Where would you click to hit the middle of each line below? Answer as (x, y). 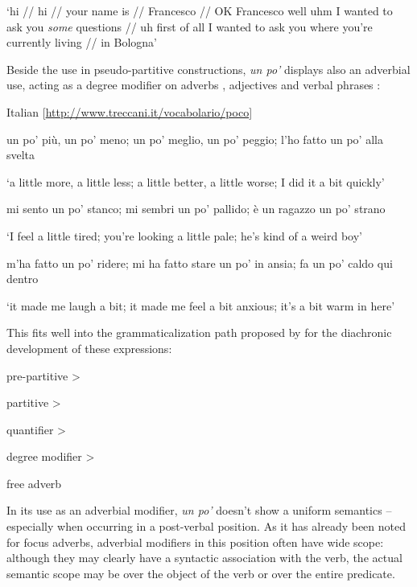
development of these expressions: (89, 348)
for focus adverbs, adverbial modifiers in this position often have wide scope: (195, 542)
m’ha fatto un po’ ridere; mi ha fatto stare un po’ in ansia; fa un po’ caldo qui (200, 263)
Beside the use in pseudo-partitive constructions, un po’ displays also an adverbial (208, 69)
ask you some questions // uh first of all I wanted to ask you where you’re (190, 26)
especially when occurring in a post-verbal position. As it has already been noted (206, 526)
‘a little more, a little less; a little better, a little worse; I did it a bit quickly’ (196, 181)
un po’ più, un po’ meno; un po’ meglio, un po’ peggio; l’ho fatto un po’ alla (195, 139)
